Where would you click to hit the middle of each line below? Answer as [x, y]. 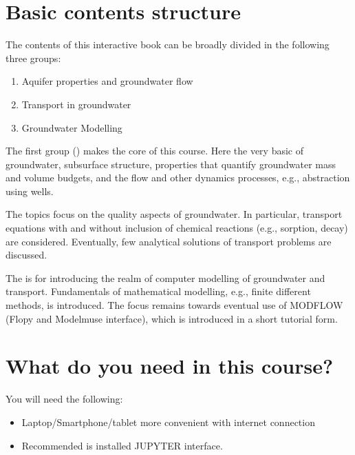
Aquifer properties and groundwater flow [107, 81]
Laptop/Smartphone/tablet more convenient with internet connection [168, 422]
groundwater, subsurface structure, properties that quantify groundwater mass [171, 164]
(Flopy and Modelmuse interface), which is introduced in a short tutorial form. [172, 318]
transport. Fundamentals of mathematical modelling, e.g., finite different [158, 291]
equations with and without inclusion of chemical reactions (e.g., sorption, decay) [177, 228]
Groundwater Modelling [72, 127]
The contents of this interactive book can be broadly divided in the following [168, 44]
